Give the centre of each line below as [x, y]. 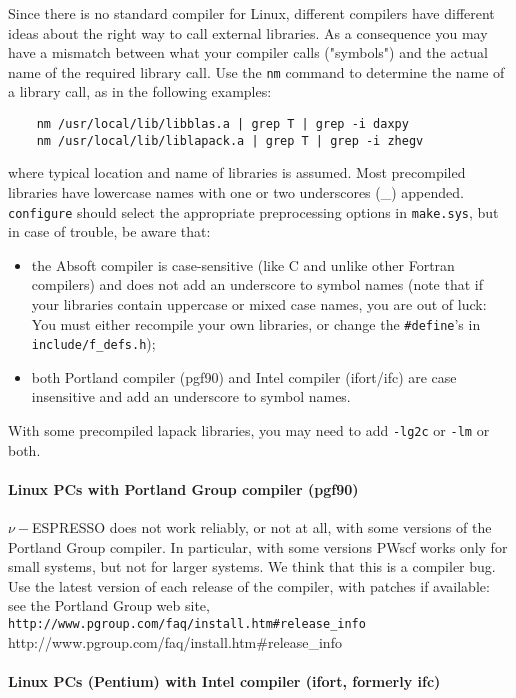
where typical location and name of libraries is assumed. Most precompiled [237, 172]
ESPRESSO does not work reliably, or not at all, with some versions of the [262, 527]
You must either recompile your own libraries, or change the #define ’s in [256, 323]
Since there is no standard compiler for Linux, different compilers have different [251, 13]
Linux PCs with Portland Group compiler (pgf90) [183, 488]
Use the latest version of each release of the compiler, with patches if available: [249, 585]
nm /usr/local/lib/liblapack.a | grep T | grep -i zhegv [230, 140]
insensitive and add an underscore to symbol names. [191, 396]
